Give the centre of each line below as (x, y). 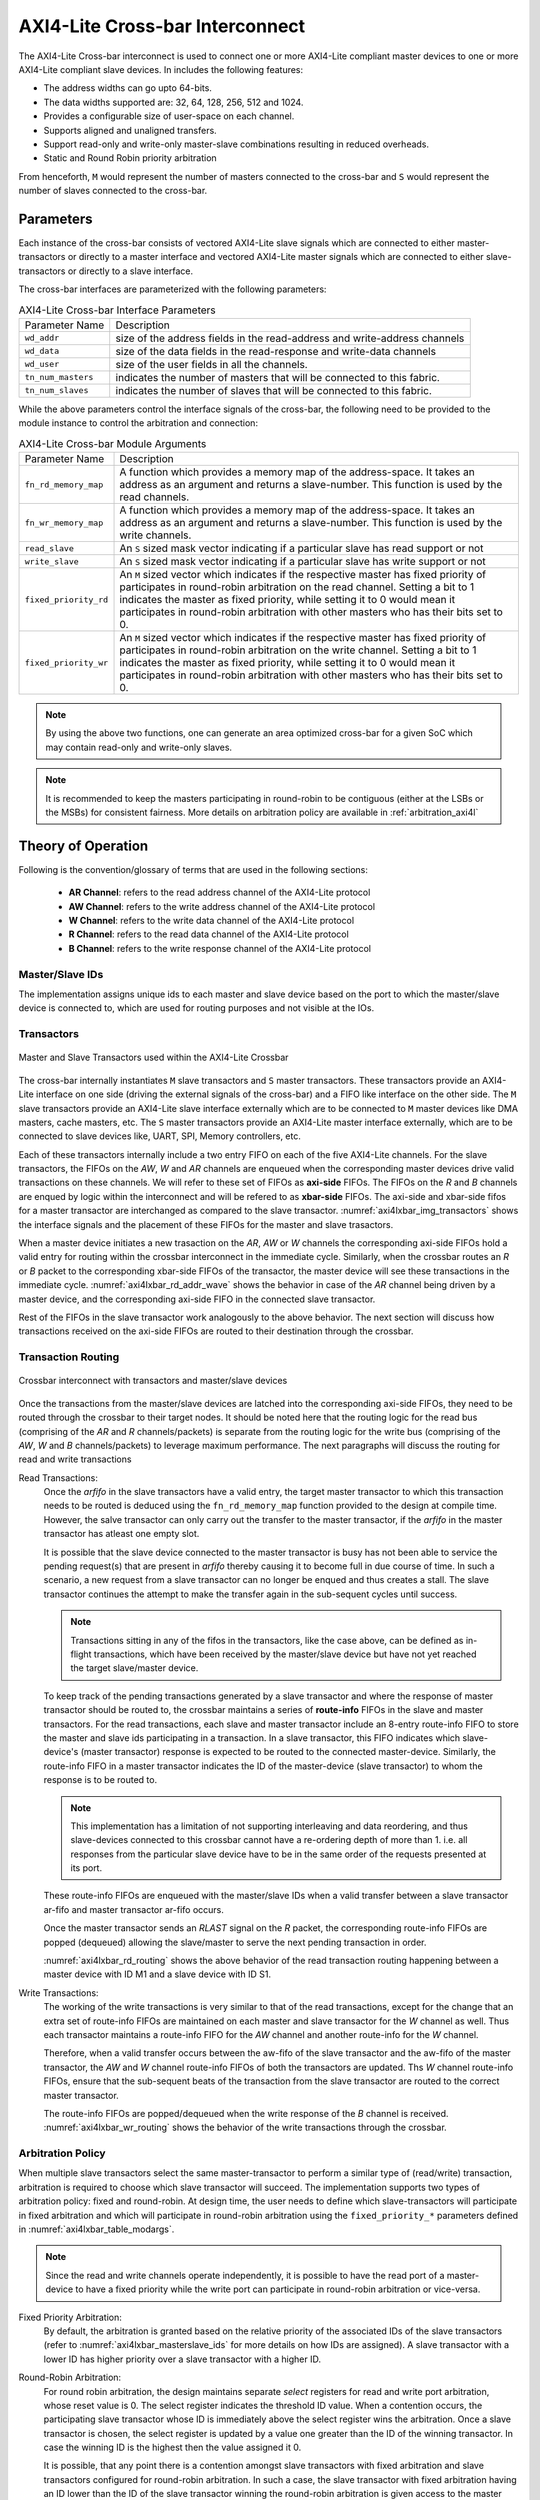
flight (81, 1654)
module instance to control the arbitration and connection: (138, 423)
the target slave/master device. (134, 1668)
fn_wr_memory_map (64, 522)
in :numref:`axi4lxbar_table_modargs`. (96, 2229)
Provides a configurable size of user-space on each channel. (169, 116)
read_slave (49, 548)
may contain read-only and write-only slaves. (139, 747)
